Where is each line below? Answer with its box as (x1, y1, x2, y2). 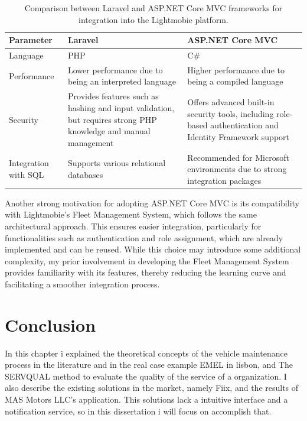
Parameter (9, 34, 53, 46)
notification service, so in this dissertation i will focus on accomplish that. (5, 404, 272, 417)
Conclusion (5, 312, 96, 336)
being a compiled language (187, 75, 283, 88)
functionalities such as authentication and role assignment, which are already (5, 231, 283, 244)
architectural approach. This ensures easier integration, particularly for (5, 220, 262, 232)
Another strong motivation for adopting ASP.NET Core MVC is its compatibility (5, 196, 299, 209)
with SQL (9, 168, 44, 180)
